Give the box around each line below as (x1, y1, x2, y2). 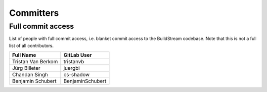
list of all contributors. (9, 43, 54, 48)
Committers (9, 7, 59, 18)
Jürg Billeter (12, 65, 41, 72)
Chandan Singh (12, 71, 48, 78)
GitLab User (63, 52, 92, 59)
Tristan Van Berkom (12, 58, 58, 65)
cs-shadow (63, 71, 90, 78)
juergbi (63, 65, 80, 72)
